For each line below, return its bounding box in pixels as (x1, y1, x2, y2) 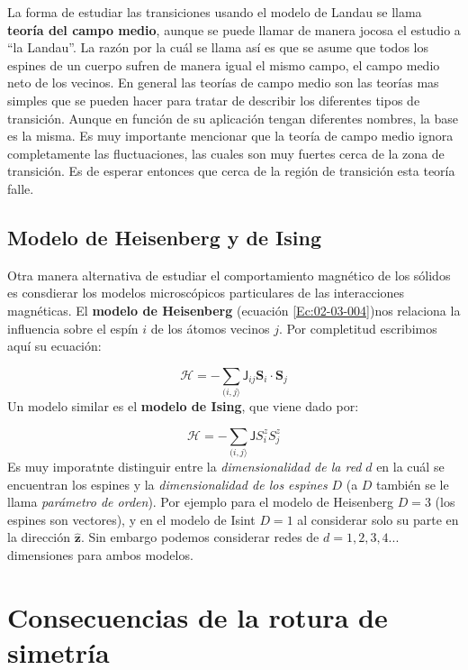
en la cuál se (376, 456, 445, 475)
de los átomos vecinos (150, 318, 270, 337)
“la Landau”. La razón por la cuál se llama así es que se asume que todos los (7, 38, 428, 57)
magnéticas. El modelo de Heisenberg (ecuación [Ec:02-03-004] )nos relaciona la (7, 300, 461, 319)
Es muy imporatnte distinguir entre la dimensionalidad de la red (7, 456, 362, 475)
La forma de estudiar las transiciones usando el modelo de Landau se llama (7, 3, 422, 21)
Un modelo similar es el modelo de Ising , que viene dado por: (7, 397, 359, 416)
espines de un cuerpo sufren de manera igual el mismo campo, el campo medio (7, 55, 440, 74)
